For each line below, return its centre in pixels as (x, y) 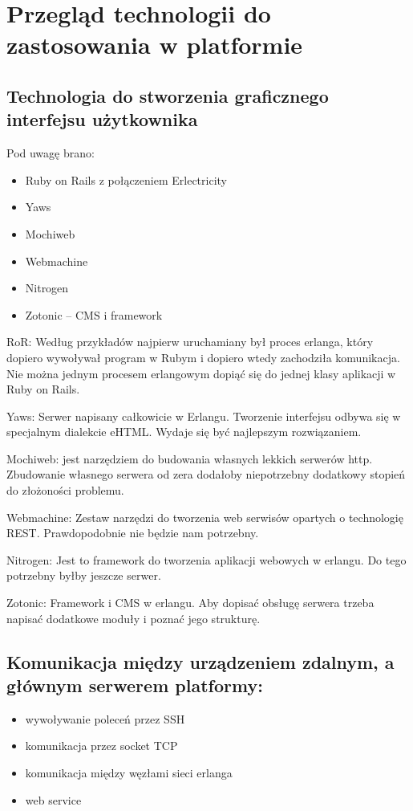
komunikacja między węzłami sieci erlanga (129, 772)
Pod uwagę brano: (51, 153)
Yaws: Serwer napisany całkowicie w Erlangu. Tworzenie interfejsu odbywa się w (204, 416)
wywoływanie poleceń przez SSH (105, 718)
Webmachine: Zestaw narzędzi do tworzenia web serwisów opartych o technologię (205, 517)
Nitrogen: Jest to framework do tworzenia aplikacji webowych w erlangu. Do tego (206, 559)
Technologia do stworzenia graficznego (168, 95)
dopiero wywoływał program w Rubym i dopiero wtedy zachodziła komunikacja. (203, 357)
